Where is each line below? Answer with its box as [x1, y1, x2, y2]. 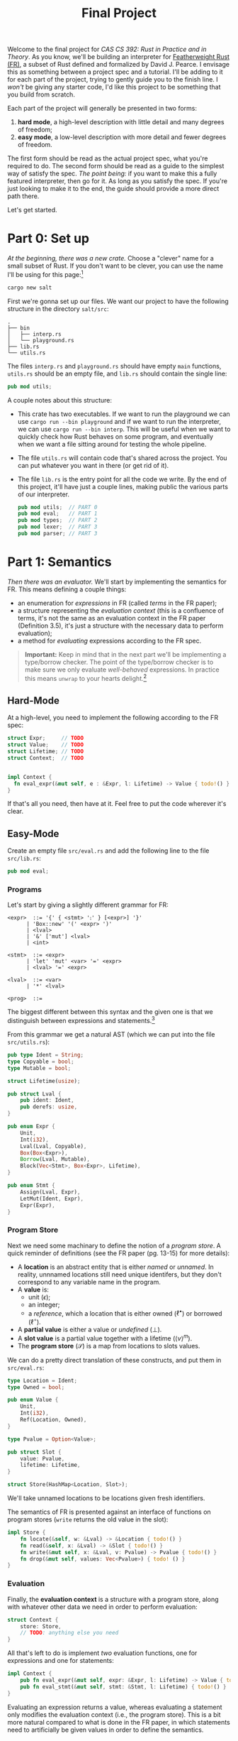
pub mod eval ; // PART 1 [17, 510, 98, 518]
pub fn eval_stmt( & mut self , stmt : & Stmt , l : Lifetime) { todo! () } [20, 1683, 227, 1691]
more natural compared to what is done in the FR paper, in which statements [7, 1718, 230, 1726]
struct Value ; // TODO [7, 741, 84, 748]
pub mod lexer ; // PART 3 [17, 523, 98, 530]
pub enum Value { [7, 1397, 59, 1404]
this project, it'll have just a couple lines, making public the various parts [17, 482, 229, 491]
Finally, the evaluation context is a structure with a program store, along [7, 1595, 219, 1603]
